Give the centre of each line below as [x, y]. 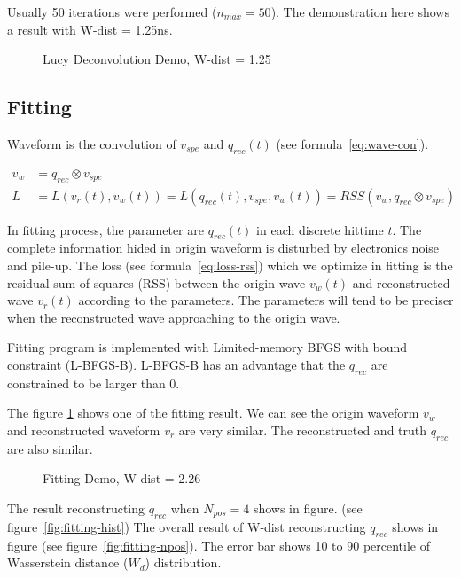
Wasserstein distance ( [68, 562]
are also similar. [50, 448]
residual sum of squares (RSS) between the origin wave [156, 282]
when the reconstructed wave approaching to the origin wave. [174, 317]
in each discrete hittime [320, 229]
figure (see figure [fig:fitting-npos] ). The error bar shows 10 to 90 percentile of [219, 545]
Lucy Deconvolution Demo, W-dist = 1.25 [157, 59]
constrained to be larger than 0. [94, 383]
